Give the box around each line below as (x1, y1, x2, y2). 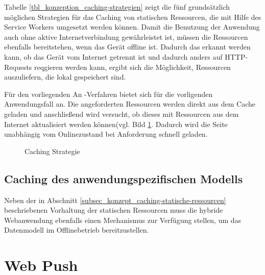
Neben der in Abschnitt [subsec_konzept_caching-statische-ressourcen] (4, 194, 226, 205)
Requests (4, 61, 32, 72)
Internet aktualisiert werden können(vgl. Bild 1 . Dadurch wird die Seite (4, 118, 228, 129)
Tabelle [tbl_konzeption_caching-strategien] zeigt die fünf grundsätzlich (4, 2, 230, 12)
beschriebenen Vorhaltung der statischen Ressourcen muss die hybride (4, 205, 223, 215)
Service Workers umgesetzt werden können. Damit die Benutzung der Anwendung (4, 21, 260, 32)
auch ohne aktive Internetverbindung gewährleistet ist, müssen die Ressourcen (4, 31, 248, 42)
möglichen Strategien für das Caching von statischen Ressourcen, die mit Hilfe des (4, 11, 261, 22)
